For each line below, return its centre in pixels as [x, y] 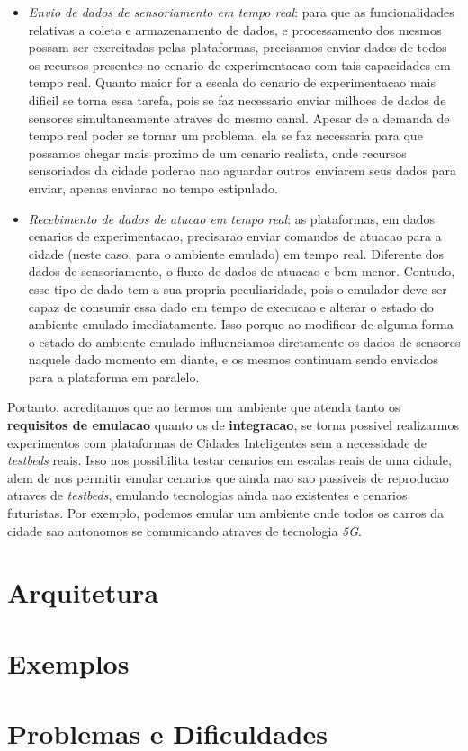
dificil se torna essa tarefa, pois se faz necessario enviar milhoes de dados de [237, 99]
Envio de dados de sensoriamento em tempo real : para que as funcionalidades [241, 12]
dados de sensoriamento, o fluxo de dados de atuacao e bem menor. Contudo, [242, 271]
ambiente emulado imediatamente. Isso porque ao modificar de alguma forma [241, 324]
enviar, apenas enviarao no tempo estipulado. [153, 188]
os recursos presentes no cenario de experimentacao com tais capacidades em [239, 64]
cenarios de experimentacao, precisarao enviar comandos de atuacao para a [235, 236]
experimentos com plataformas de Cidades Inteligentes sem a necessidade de [217, 442]
